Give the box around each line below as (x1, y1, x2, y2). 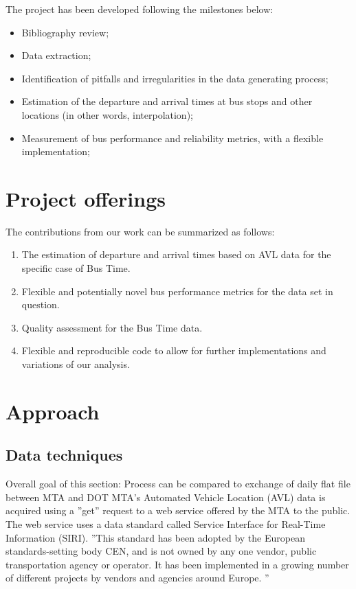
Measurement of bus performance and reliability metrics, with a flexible (21, 130, 324, 145)
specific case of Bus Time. (21, 261, 131, 275)
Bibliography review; (21, 25, 109, 39)
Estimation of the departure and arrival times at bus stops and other (21, 94, 313, 108)
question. (21, 297, 60, 312)
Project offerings (5, 184, 166, 212)
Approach (5, 397, 100, 425)
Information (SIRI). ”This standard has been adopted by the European (5, 530, 305, 544)
